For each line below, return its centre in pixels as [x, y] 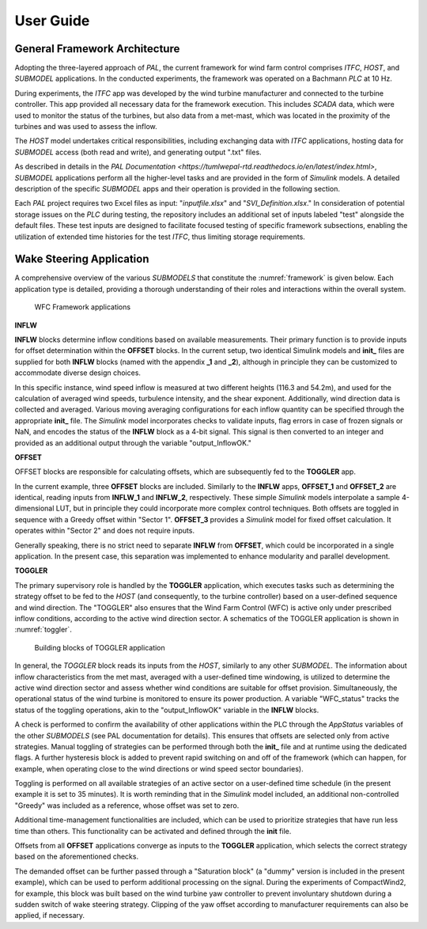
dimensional [34, 508]
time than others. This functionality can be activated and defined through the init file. [153, 831]
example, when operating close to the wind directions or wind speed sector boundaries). [159, 768]
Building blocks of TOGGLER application [100, 647]
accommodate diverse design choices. [78, 373]
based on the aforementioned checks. [76, 857]
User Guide [52, 21]
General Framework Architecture [97, 49]
